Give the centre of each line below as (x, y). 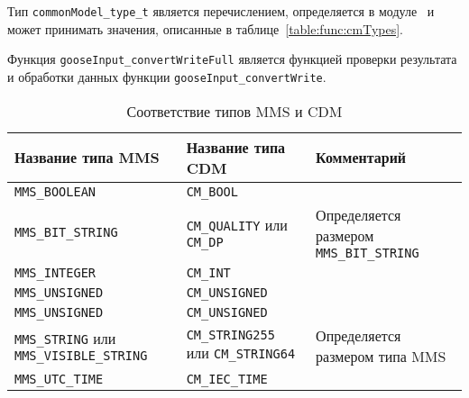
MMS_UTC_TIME (59, 379)
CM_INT (208, 272)
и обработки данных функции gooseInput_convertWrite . (167, 76)
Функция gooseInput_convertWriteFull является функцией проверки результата (232, 59)
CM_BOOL (212, 191)
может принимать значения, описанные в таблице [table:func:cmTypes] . (206, 28)
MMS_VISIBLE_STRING (81, 356)
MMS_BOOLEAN (55, 191)
